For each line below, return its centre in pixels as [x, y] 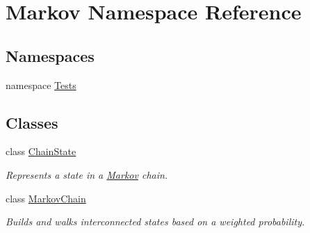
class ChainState [41, 151]
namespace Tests [41, 85]
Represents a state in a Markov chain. [87, 174]
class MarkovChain [46, 198]
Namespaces [50, 55]
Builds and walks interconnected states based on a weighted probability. [155, 222]
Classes [32, 122]
